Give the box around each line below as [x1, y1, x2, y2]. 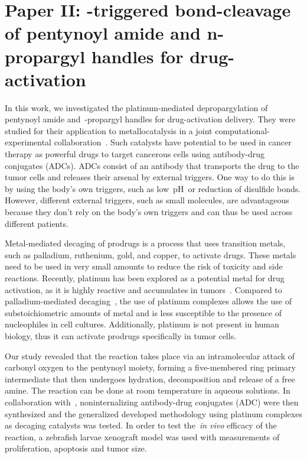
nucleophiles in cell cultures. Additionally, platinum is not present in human [5, 318, 279, 330]
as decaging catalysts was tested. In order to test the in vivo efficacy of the [5, 419, 277, 431]
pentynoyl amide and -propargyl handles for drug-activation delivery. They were [5, 113, 296, 125]
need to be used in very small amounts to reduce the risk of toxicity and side [5, 260, 283, 272]
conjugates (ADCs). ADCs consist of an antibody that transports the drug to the [5, 159, 299, 171]
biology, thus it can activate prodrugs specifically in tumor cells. [5, 329, 237, 342]
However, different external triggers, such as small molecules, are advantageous [5, 194, 289, 206]
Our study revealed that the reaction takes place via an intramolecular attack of [5, 349, 295, 362]
